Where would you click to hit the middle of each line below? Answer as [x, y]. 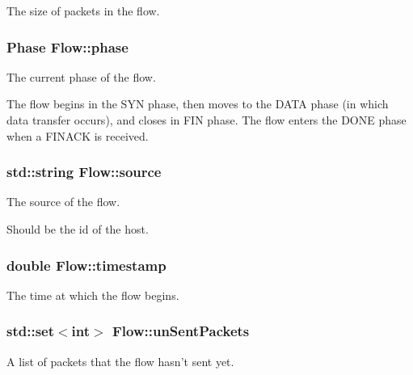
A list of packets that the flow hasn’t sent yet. [120, 361]
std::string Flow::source [84, 172]
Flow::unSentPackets [181, 331]
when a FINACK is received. [78, 135]
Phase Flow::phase [67, 46]
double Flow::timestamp [86, 265]
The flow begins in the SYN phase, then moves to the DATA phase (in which [198, 104]
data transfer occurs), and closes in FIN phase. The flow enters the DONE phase [206, 120]
